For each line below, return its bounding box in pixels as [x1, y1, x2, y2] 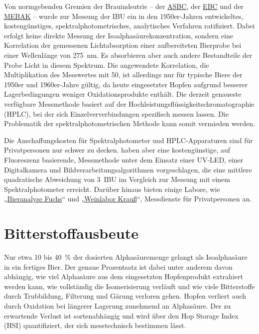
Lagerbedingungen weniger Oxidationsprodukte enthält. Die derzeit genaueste [4, 89, 242, 99]
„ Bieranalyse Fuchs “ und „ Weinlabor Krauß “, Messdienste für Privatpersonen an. [4, 193, 252, 204]
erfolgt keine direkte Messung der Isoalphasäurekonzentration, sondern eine [4, 30, 233, 40]
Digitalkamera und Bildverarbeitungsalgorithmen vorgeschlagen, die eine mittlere [4, 164, 252, 174]
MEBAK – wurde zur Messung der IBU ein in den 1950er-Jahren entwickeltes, [4, 10, 244, 21]
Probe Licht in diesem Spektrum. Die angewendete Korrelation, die [4, 59, 209, 70]
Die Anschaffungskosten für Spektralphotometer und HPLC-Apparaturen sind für [4, 135, 253, 145]
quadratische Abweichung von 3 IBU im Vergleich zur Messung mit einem [4, 174, 230, 184]
